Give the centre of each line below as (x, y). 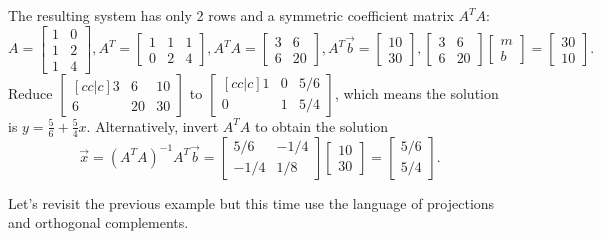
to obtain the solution (321, 125)
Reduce (30, 92)
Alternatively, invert (157, 125)
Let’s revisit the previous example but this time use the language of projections (251, 202)
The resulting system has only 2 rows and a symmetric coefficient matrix (231, 15)
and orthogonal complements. (98, 222)
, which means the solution (416, 92)
